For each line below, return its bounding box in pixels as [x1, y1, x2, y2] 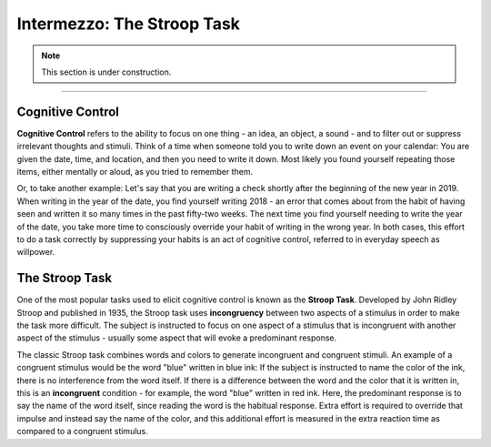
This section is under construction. [41, 66, 172, 77]
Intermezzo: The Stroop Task [16, 14, 241, 34]
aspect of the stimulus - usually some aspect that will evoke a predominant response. [16, 332, 337, 343]
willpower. [16, 247, 55, 258]
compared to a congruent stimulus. [16, 426, 149, 437]
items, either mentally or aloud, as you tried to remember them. [16, 167, 254, 178]
